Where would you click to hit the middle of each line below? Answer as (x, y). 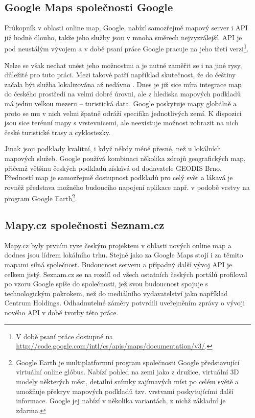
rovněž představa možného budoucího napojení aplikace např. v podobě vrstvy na (127, 187)
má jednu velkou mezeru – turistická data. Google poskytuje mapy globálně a (121, 104)
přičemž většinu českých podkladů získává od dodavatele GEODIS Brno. (113, 168)
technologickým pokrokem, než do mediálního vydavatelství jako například (116, 293)
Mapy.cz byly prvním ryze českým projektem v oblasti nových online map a (118, 245)
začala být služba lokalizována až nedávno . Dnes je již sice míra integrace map (123, 84)
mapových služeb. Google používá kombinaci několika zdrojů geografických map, (125, 158)
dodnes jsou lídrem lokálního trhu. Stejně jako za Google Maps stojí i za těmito (124, 255)
